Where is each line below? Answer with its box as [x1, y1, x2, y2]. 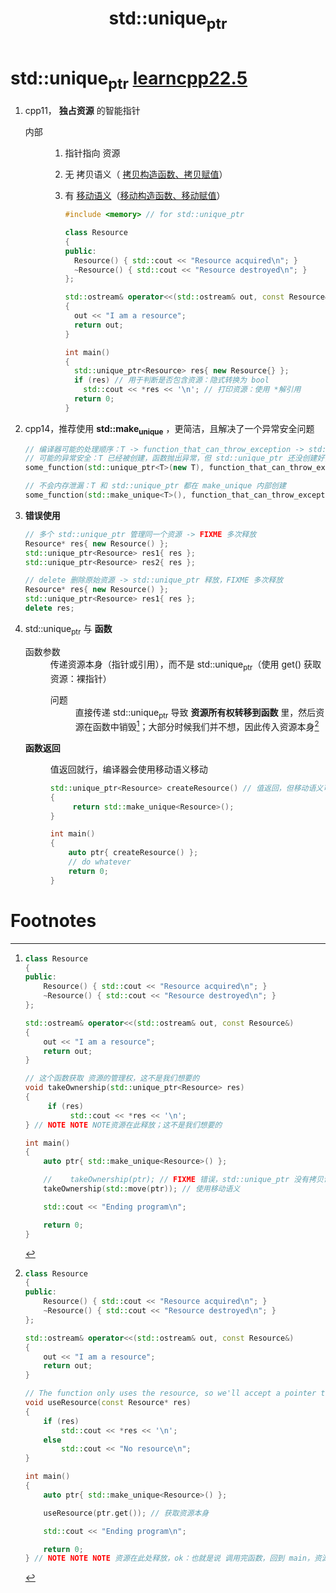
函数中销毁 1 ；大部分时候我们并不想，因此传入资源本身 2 [92, 719, 320, 732]
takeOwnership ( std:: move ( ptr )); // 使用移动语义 [43, 1184, 241, 1194]
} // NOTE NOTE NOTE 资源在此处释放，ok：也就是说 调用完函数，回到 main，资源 [24, 1553, 330, 1564]
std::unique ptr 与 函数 [24, 622, 113, 637]
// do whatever [68, 857, 132, 867]
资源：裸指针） [49, 672, 112, 684]
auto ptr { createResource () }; [68, 848, 199, 858]
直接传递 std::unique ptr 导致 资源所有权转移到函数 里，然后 [74, 706, 317, 721]
